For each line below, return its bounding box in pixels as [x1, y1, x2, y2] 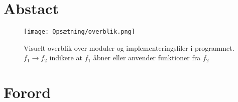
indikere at [49, 52, 82, 63]
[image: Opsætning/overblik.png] [24, 28, 135, 36]
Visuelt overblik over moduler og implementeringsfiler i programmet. [24, 42, 234, 53]
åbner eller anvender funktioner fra [93, 52, 201, 63]
